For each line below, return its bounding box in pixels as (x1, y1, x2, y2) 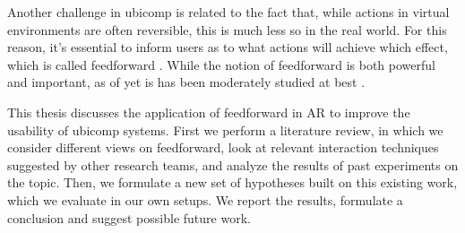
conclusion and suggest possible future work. (7, 208, 251, 227)
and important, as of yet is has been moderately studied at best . (7, 73, 366, 91)
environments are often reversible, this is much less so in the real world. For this (7, 20, 447, 39)
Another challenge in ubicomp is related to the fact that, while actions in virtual (7, 3, 450, 21)
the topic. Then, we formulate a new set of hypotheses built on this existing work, (7, 173, 458, 192)
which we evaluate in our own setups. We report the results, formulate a (7, 190, 403, 209)
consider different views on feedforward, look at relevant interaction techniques (7, 138, 439, 157)
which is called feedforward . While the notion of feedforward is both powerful (7, 55, 435, 73)
